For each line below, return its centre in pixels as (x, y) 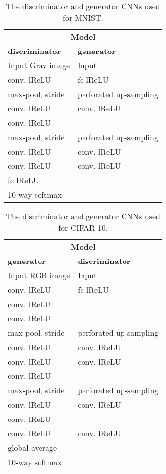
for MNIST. (83, 18)
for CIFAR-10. (83, 228)
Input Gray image (39, 65)
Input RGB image (39, 275)
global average (33, 448)
